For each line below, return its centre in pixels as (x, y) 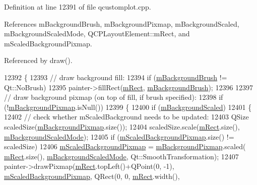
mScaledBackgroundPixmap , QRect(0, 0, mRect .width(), (92, 176)
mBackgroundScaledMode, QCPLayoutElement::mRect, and (97, 34)
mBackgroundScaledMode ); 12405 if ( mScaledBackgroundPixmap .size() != (119, 136)
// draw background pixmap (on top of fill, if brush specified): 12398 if (114, 97)
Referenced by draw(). (38, 60)
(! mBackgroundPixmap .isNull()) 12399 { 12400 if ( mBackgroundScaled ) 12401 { (128, 107)
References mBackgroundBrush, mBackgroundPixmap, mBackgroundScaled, (122, 23)
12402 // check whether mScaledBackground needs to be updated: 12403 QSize (126, 117)
